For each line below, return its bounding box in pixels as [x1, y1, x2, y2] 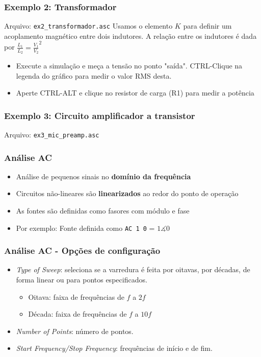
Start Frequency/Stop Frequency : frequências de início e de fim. [16, 343, 213, 353]
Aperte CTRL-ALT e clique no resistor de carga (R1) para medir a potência [16, 87, 254, 98]
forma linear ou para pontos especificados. [16, 274, 147, 285]
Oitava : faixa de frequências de [28, 291, 124, 302]
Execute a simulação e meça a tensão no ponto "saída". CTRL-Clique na [16, 60, 243, 70]
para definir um [183, 20, 232, 31]
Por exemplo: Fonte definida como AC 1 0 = [16, 222, 155, 233]
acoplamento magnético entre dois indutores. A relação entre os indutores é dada [4, 30, 257, 41]
